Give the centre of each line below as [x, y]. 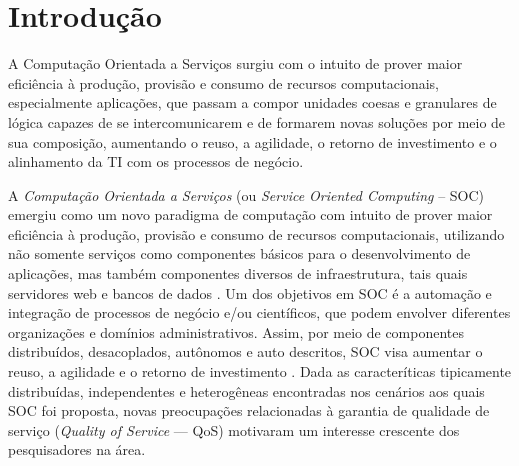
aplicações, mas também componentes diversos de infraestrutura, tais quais [238, 273]
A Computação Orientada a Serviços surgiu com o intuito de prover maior [235, 63]
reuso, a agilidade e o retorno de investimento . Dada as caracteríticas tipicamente [260, 371]
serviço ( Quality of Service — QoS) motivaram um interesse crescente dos [234, 429]
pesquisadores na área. [77, 449]
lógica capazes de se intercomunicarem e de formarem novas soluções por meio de [257, 121]
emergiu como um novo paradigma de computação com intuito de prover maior [250, 214]
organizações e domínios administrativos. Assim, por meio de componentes [236, 331]
